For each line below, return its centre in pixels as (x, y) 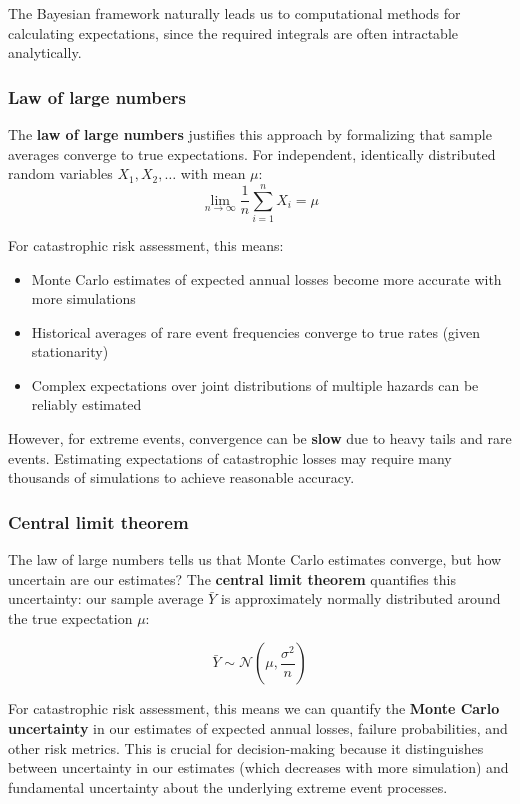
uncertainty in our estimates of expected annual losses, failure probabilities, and (258, 728)
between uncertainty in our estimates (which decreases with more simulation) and (258, 767)
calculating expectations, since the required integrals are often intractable (233, 32)
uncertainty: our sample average (106, 598)
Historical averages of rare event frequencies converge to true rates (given (255, 331)
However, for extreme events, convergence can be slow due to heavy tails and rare (260, 438)
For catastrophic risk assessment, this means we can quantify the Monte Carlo (254, 708)
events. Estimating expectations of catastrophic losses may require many (230, 457)
